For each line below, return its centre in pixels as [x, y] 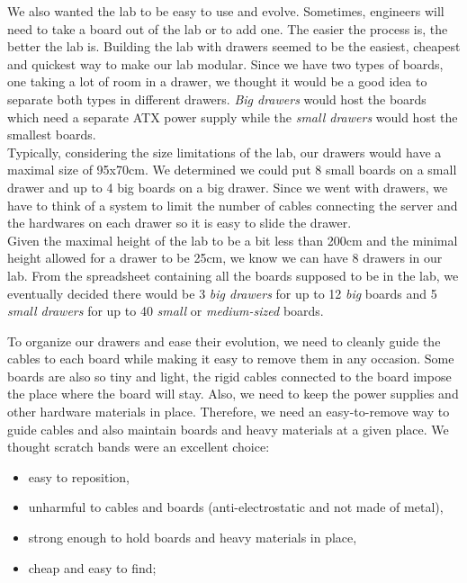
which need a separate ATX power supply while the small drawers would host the [233, 117]
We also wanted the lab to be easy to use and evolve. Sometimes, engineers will [226, 11]
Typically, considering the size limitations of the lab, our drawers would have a [225, 152]
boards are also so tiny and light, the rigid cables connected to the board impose [229, 376]
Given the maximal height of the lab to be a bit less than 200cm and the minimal [233, 240]
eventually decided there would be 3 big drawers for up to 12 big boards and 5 [222, 293]
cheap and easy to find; [92, 567]
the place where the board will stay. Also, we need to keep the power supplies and [233, 394]
